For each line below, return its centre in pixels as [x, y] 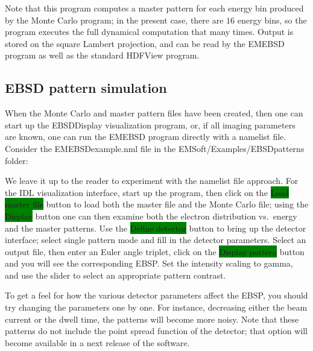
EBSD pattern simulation [86, 88]
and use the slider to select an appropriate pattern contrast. [115, 275]
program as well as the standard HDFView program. [102, 55]
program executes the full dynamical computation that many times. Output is [149, 32]
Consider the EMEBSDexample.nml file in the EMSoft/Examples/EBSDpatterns [155, 148]
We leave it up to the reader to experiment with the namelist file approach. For [152, 181]
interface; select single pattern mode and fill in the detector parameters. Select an [156, 240]
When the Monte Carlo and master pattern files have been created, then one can [154, 113]
